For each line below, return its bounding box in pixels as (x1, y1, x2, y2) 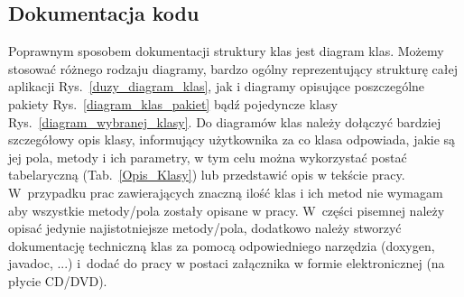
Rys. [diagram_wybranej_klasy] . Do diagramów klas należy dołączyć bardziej (8, 112, 441, 131)
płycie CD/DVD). (8, 271, 107, 290)
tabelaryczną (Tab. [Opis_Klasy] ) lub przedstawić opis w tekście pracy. (8, 165, 405, 184)
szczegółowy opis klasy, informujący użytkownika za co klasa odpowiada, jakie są (8, 130, 456, 149)
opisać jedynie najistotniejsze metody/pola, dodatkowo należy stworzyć (8, 218, 402, 237)
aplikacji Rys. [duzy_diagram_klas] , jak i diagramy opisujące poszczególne (8, 77, 425, 96)
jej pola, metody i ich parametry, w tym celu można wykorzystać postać (8, 147, 407, 166)
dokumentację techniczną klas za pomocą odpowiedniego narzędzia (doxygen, (8, 236, 435, 255)
